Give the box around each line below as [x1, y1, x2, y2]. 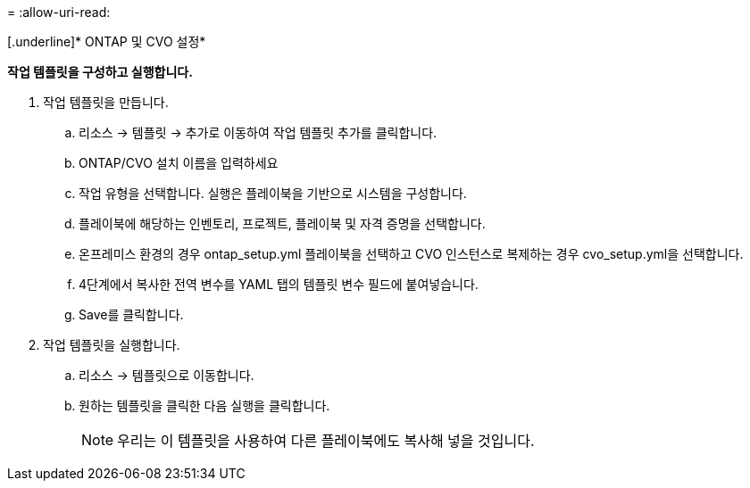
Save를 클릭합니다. [79, 307, 184, 322]
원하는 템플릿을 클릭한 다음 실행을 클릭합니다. [79, 398, 330, 413]
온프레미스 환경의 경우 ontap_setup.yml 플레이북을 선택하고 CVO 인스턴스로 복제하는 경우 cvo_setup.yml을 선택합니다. [79, 246, 744, 261]
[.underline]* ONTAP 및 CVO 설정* [7, 34, 206, 49]
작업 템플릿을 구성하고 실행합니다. [7, 64, 193, 79]
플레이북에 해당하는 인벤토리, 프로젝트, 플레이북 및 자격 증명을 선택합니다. [79, 216, 486, 231]
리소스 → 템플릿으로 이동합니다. [79, 368, 254, 383]
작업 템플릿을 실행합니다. [43, 337, 180, 352]
